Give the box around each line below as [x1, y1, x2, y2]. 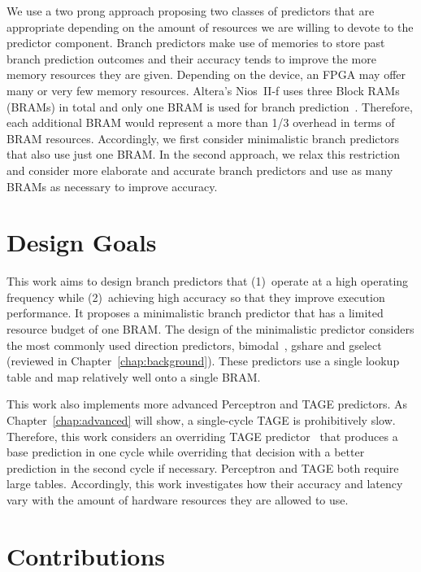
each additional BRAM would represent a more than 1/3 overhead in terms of [7, 114, 395, 131]
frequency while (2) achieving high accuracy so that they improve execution [7, 288, 385, 305]
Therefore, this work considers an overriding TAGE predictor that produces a [7, 427, 398, 444]
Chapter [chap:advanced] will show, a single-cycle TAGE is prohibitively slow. [7, 412, 396, 428]
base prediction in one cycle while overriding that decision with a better [7, 443, 365, 461]
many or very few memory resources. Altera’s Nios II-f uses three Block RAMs [7, 81, 400, 98]
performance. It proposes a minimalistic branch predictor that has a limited [7, 304, 384, 321]
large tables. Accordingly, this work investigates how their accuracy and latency [7, 475, 403, 492]
